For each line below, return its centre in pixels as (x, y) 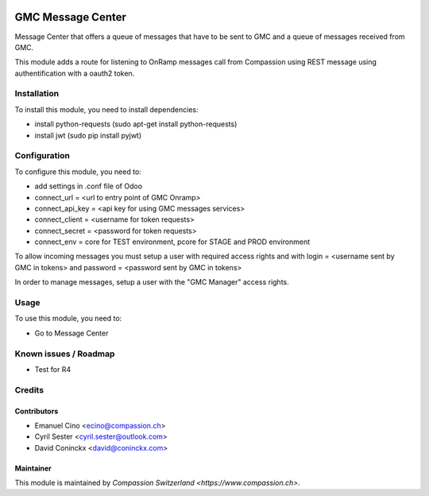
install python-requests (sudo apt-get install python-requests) (136, 124)
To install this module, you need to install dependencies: (106, 109)
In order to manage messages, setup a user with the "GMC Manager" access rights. (152, 282)
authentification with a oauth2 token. (75, 73)
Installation (37, 94)
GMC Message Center (71, 17)
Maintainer (33, 468)
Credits (29, 389)
